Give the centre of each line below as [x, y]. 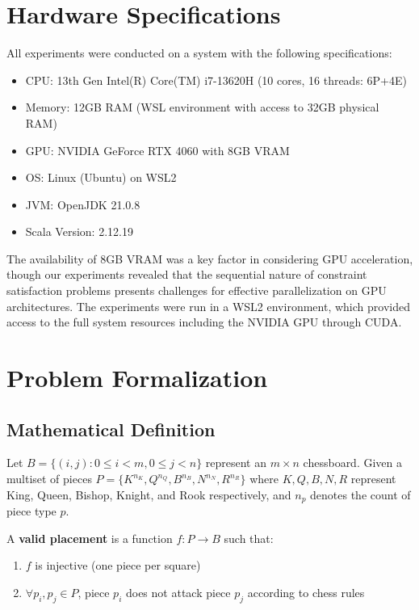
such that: [249, 538]
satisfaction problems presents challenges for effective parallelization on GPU [197, 290]
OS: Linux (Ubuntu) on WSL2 [101, 177]
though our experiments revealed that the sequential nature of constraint [187, 274]
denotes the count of [360, 494]
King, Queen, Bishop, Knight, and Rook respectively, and [149, 494]
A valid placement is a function [90, 538]
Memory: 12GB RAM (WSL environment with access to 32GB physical [202, 107]
